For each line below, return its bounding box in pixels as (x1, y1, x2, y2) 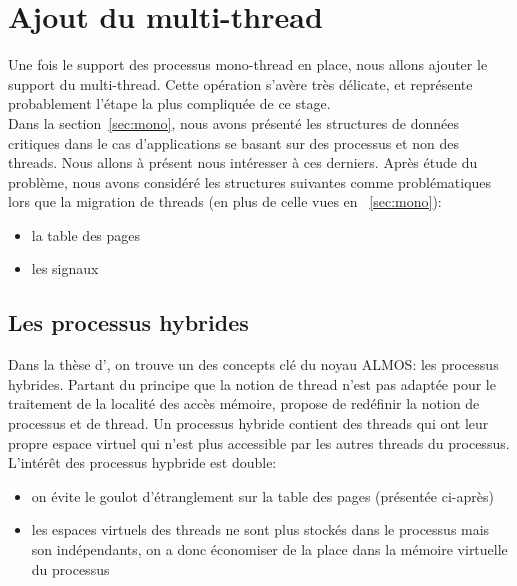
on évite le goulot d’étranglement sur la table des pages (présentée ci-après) (31, 485, 494, 506)
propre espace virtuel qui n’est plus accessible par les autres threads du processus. (8, 432, 510, 453)
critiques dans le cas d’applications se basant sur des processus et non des (8, 132, 459, 153)
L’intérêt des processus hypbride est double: (8, 452, 277, 473)
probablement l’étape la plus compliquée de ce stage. (8, 93, 331, 114)
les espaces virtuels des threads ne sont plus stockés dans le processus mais (31, 519, 490, 540)
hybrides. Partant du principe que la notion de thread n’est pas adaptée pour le (8, 373, 496, 394)
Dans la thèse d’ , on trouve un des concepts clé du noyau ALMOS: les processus (8, 354, 499, 375)
